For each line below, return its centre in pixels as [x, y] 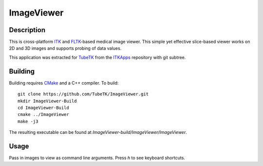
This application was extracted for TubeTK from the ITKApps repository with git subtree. [97, 57]
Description [27, 30]
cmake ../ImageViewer [43, 115]
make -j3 [28, 121]
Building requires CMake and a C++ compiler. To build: [64, 83]
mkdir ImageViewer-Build [47, 101]
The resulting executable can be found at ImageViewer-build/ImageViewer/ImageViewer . [98, 132]
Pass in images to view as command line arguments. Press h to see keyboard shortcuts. [97, 158]
